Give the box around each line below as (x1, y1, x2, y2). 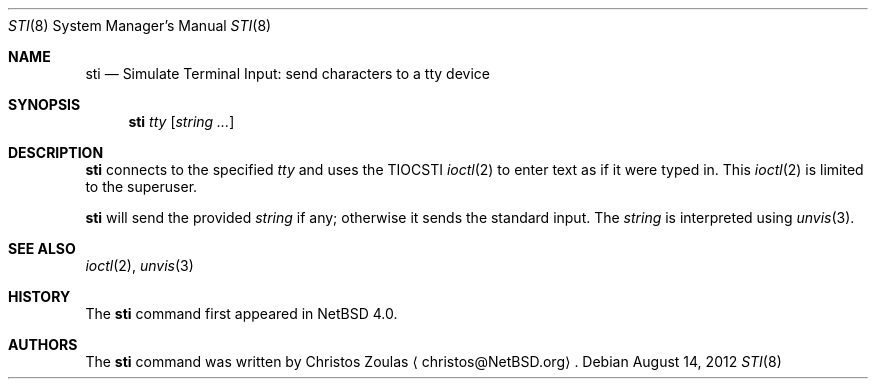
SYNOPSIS (8, 96, 81, 113)
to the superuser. (85, 178, 198, 195)
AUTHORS (8, 336, 78, 353)
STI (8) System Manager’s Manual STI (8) (8, 17, 272, 34)
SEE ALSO (8, 240, 76, 257)
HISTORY (8, 288, 71, 305)
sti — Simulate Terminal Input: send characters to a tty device (85, 65, 490, 82)
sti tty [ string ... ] (128, 113, 235, 130)
